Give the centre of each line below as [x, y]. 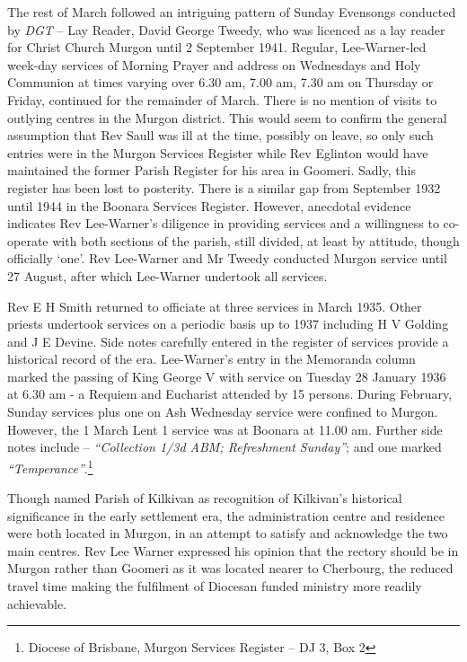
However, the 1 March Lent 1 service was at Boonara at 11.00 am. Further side [225, 429]
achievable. [37, 603]
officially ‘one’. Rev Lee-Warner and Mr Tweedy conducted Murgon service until [227, 258]
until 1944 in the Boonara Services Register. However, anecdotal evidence [209, 205]
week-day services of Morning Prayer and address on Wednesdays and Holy [214, 64]
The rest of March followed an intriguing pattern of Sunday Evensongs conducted [232, 12]
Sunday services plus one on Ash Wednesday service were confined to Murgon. [223, 412]
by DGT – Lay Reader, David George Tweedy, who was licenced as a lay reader [226, 29]
